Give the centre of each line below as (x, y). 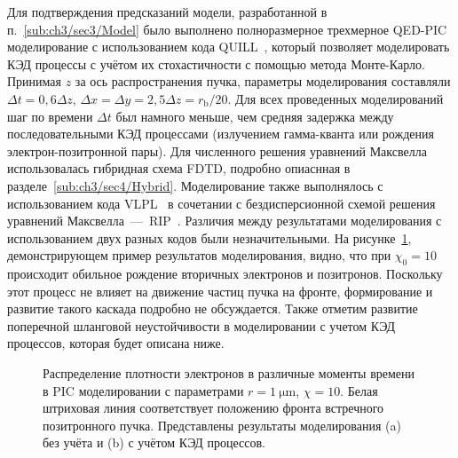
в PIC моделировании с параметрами (143, 390)
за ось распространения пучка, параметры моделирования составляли (263, 81)
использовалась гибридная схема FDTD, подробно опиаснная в (179, 168)
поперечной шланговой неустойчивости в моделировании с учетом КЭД (201, 325)
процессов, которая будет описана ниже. (116, 343)
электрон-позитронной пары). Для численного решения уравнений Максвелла (217, 150)
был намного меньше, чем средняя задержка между (255, 116)
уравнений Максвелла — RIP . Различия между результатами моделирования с (225, 221)
